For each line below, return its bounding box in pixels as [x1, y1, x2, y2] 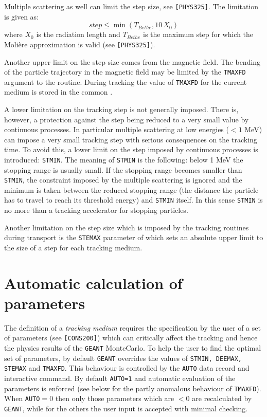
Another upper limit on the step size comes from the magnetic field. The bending [4, 56, 261, 67]
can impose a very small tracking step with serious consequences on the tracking [4, 134, 257, 144]
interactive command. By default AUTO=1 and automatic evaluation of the [4, 373, 236, 384]
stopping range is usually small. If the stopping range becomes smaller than [4, 164, 242, 175]
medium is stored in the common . [4, 86, 113, 97]
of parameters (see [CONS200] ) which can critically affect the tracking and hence [4, 332, 258, 343]
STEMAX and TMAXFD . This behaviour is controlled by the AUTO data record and [4, 362, 250, 373]
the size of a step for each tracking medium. [4, 242, 143, 252]
